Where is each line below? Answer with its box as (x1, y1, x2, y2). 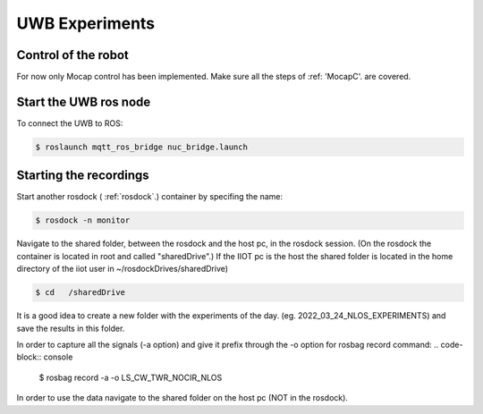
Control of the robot (16, 47, 129, 63)
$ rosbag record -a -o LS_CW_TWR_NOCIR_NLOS (38, 372, 223, 383)
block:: (16, 351, 42, 362)
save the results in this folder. (16, 323, 125, 334)
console (43, 351, 73, 362)
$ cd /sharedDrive (35, 287, 125, 298)
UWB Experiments (16, 13, 156, 33)
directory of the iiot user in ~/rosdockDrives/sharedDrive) (16, 264, 228, 275)
